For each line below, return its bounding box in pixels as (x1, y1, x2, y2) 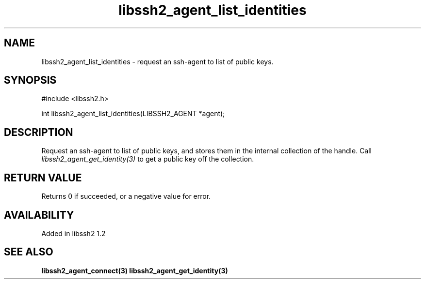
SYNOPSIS (4, 74, 57, 87)
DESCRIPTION (4, 126, 73, 138)
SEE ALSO (4, 246, 53, 258)
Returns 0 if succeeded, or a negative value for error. (41, 192, 211, 201)
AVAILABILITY (4, 209, 74, 221)
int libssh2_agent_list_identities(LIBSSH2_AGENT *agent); (41, 109, 225, 118)
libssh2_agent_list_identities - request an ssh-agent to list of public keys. (41, 57, 274, 66)
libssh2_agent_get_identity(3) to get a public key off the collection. (41, 155, 254, 164)
